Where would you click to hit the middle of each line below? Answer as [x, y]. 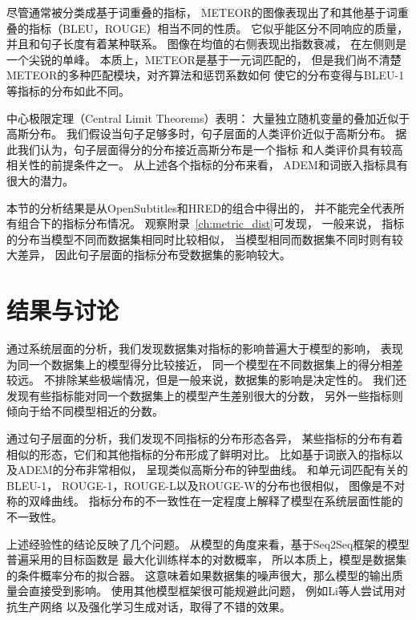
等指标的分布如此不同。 [68, 90]
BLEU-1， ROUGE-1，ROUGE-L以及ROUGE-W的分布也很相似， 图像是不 [200, 485]
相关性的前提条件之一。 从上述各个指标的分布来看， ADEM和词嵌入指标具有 [207, 165]
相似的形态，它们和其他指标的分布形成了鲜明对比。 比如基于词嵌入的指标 [199, 454]
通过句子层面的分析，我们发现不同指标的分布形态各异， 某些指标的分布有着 [205, 438]
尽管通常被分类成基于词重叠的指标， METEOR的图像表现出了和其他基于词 [202, 12]
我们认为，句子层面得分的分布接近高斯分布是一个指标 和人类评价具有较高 [210, 149]
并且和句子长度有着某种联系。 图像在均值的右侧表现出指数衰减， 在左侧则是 [207, 44]
